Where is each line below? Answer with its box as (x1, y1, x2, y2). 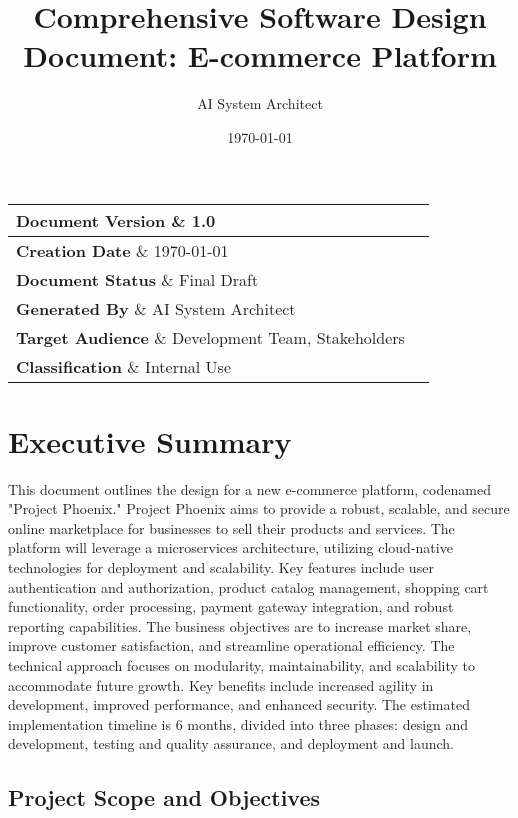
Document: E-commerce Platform (23, 35, 497, 76)
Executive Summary (8, 420, 292, 461)
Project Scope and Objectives (8, 782, 321, 813)
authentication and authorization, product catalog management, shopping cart (8, 576, 489, 597)
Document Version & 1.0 (16, 208, 216, 232)
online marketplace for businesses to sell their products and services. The (8, 517, 455, 538)
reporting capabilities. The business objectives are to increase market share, (8, 615, 472, 636)
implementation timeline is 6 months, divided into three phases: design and (8, 713, 469, 734)
